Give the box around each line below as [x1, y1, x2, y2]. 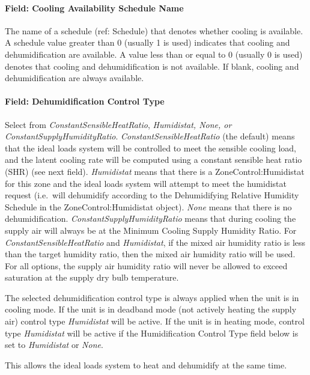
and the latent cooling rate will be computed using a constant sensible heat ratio [5, 153, 302, 166]
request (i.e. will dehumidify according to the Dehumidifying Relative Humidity [5, 189, 299, 201]
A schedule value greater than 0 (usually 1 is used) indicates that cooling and [5, 36, 290, 49]
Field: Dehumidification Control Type [5, 95, 165, 108]
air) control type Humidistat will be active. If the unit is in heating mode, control [5, 315, 305, 328]
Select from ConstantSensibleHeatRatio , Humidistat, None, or [5, 118, 232, 130]
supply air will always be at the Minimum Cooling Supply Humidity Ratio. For [5, 224, 297, 236]
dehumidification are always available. [5, 72, 144, 84]
